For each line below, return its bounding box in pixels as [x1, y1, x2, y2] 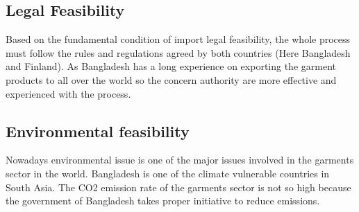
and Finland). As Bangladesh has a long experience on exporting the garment [6, 59, 336, 73]
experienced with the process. [6, 86, 131, 100]
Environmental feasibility [6, 120, 190, 141]
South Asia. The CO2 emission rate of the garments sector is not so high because [6, 179, 351, 194]
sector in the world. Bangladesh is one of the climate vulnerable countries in [6, 166, 330, 180]
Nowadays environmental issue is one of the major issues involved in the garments [6, 152, 354, 167]
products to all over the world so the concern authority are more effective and [6, 72, 337, 87]
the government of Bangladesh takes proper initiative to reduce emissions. [6, 193, 320, 208]
